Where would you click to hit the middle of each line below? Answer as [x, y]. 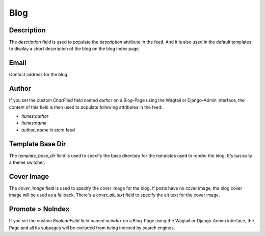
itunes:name [34, 123]
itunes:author [35, 116]
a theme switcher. [27, 162]
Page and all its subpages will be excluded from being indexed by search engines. [92, 228]
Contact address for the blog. [39, 75]
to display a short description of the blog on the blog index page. [75, 49]
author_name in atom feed [48, 130]
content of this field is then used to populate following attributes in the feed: [86, 107]
